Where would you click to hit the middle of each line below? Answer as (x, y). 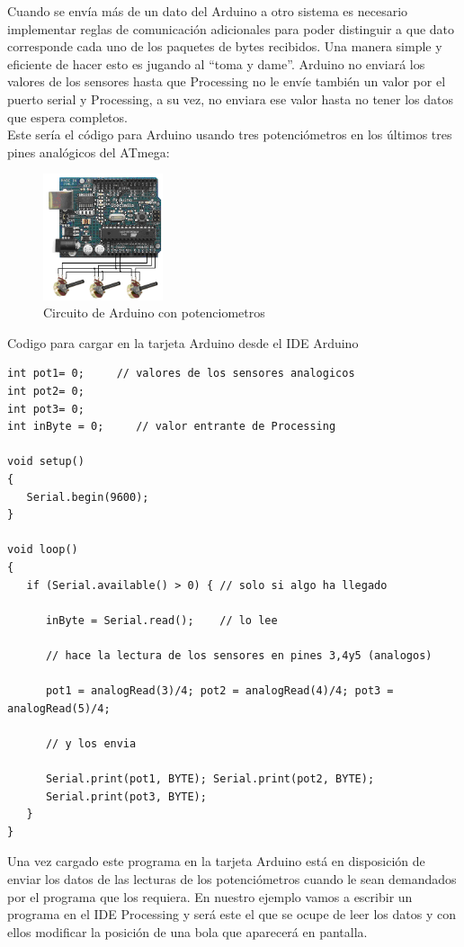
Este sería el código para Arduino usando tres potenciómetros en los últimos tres (230, 134)
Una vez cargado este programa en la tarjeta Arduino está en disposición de (216, 861)
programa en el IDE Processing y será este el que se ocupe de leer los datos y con (232, 914)
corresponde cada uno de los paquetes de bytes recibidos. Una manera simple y (225, 46)
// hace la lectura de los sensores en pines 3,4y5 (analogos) (239, 655)
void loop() (43, 550)
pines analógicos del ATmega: (89, 152)
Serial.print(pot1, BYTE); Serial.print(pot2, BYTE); (210, 779)
